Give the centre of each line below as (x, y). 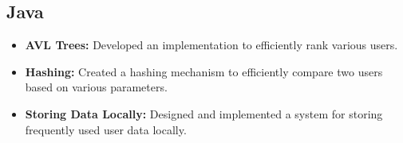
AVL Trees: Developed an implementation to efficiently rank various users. (211, 45)
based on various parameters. (96, 87)
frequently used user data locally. (106, 129)
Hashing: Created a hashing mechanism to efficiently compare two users (204, 71)
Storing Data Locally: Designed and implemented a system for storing (204, 113)
